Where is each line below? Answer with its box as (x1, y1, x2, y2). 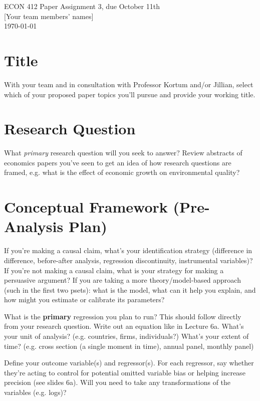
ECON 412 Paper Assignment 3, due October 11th (4, 1, 160, 11)
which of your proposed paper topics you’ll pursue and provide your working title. (4, 89, 255, 99)
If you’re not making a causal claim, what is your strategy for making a (4, 265, 224, 275)
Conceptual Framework (4, 196, 168, 217)
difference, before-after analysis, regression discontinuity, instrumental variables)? (4, 255, 253, 265)
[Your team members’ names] (4, 11, 94, 21)
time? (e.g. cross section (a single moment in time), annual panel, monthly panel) (4, 340, 254, 351)
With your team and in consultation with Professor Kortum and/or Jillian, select (4, 79, 253, 89)
